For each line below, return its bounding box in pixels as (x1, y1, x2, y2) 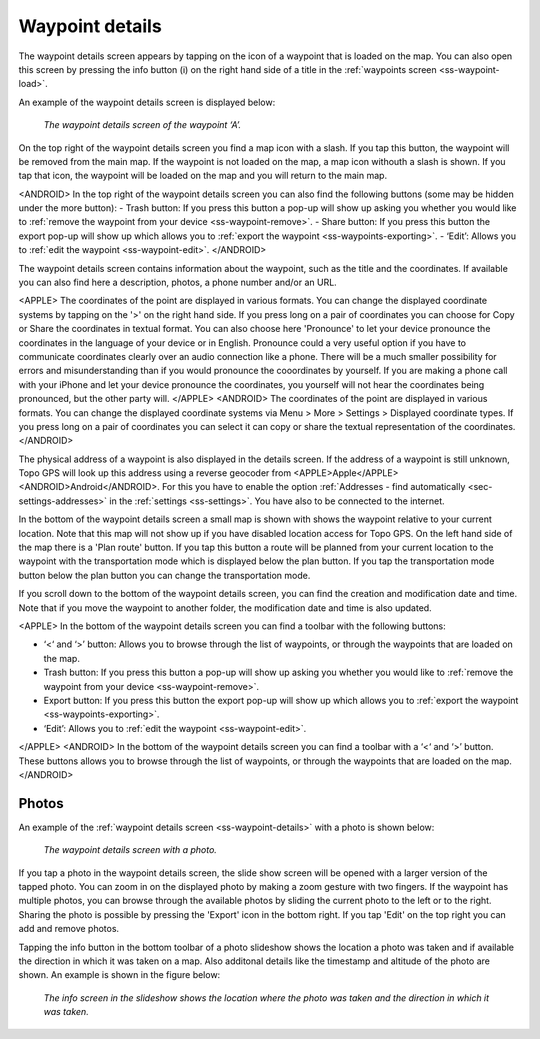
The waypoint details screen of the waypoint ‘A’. (43, 119, 242, 131)
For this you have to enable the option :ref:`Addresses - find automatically (161, 481, 466, 493)
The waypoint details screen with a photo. (43, 844, 217, 856)
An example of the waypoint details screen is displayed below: (18, 96, 276, 108)
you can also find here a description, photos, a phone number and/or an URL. (18, 276, 337, 289)
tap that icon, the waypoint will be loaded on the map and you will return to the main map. (18, 170, 388, 182)
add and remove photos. (18, 923, 120, 935)
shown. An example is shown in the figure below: (18, 969, 221, 981)
